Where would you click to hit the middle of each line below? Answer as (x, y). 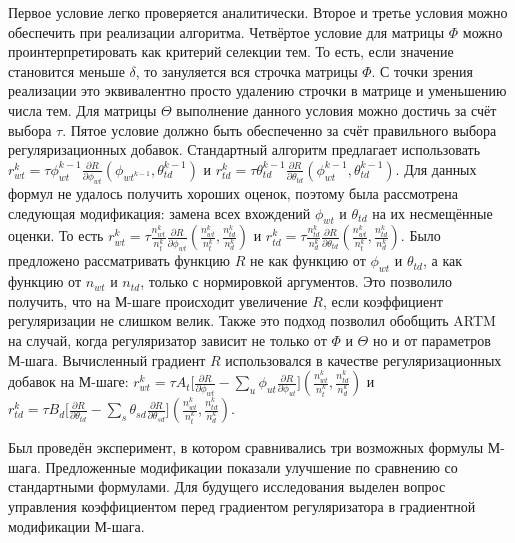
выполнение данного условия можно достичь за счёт (336, 109)
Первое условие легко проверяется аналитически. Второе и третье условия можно (258, 12)
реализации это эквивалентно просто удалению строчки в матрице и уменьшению (257, 90)
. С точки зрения (422, 70)
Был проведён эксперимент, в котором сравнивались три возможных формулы (246, 447)
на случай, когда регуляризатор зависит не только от (167, 339)
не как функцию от (308, 260)
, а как (442, 260)
